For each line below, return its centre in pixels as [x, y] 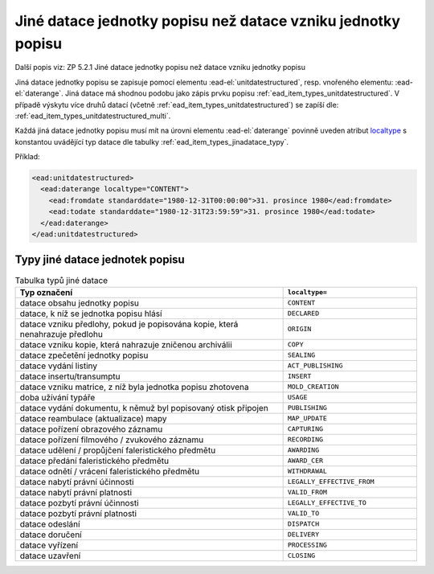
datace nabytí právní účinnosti [77, 482]
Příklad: [27, 157]
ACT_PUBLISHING [315, 366]
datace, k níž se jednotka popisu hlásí [91, 314]
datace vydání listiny [59, 366]
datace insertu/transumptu [70, 376]
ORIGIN [299, 329]
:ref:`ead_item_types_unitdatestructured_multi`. [93, 116]
